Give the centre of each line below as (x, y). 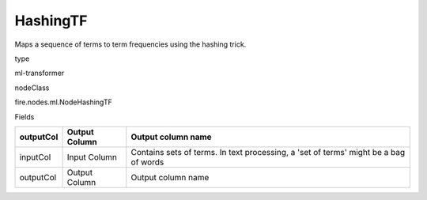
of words (147, 162)
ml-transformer (40, 73)
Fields (25, 117)
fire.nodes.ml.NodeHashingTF (63, 102)
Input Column (92, 157)
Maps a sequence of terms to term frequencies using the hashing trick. (130, 44)
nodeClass (32, 88)
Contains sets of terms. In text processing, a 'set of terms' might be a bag (268, 152)
